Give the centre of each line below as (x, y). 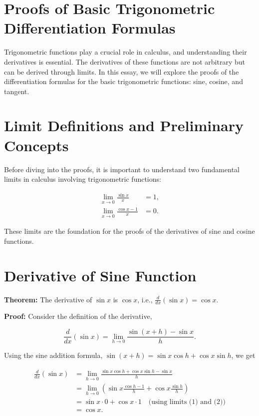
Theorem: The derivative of (48, 299)
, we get (243, 355)
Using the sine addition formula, (53, 355)
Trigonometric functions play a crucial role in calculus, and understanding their (126, 52)
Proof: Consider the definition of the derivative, (78, 316)
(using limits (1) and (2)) (187, 402)
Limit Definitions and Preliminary (124, 125)
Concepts (36, 145)
